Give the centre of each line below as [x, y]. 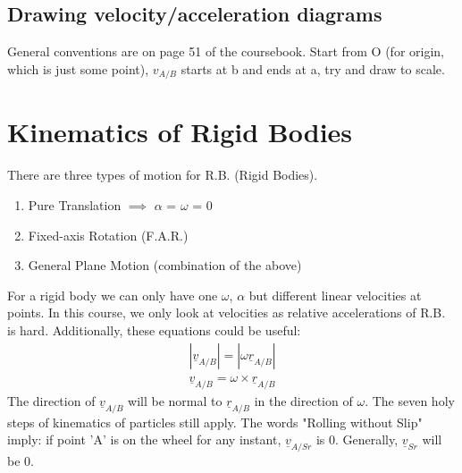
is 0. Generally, [357, 439]
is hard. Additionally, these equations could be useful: [154, 329]
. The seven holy [410, 400]
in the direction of [303, 400]
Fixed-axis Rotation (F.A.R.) [108, 235]
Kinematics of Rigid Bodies [180, 132]
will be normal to [175, 400]
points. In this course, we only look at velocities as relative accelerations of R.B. [227, 313]
